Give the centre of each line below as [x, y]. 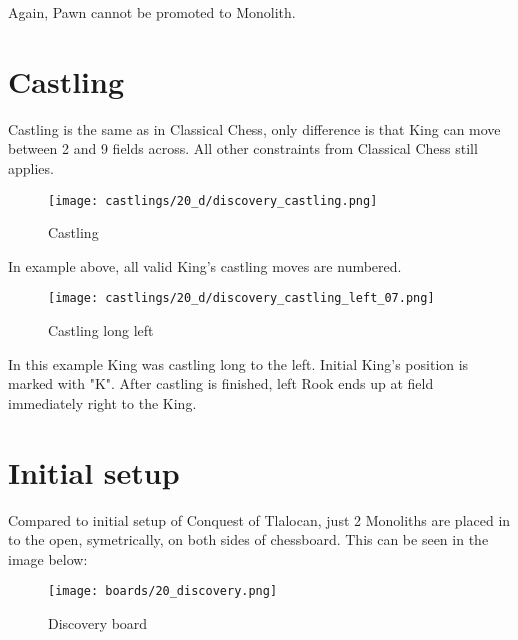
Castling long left [101, 330]
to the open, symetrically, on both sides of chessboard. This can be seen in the [248, 539]
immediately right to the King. [102, 402]
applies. [31, 167]
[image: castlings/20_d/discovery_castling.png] [213, 200]
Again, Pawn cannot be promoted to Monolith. [152, 12]
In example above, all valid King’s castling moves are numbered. [205, 265]
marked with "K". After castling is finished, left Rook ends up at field [221, 383]
